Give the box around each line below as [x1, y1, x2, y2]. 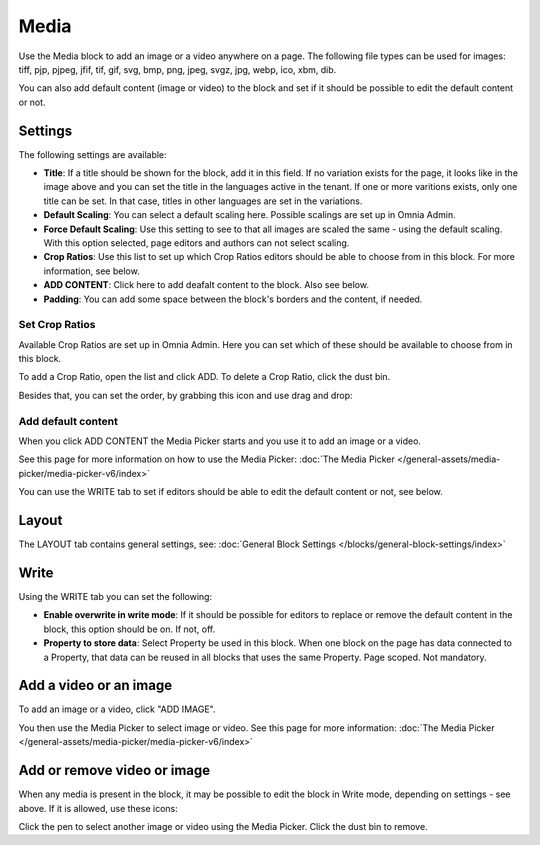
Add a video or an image [18, 677, 173, 694]
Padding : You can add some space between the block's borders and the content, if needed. [43, 293, 423, 305]
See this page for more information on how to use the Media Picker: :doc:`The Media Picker [18, 453, 395, 465]
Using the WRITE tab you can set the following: [18, 590, 213, 602]
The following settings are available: [18, 148, 167, 160]
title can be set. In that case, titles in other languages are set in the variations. [43, 195, 363, 207]
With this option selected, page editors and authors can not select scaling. [43, 236, 350, 249]
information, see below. [43, 265, 140, 277]
